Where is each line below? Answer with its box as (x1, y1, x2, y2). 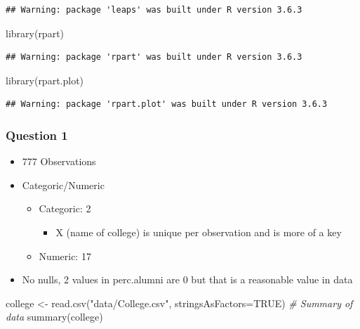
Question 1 (6, 126, 68, 143)
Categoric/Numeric (22, 177, 105, 192)
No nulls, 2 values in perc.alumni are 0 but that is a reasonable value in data (22, 272, 353, 287)
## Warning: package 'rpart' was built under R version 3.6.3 (6, 52, 302, 63)
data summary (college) (6, 309, 103, 324)
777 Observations (22, 154, 96, 169)
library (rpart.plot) (6, 72, 84, 87)
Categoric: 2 (39, 201, 91, 216)
